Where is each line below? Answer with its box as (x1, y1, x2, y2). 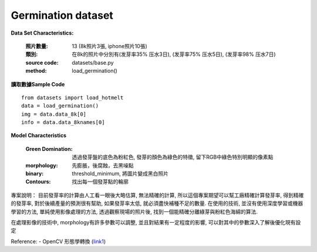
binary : (25, 170, 44, 177)
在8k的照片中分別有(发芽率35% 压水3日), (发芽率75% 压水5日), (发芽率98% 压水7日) (72, 51, 276, 58)
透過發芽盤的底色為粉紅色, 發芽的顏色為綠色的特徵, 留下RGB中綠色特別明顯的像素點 (72, 153, 274, 161)
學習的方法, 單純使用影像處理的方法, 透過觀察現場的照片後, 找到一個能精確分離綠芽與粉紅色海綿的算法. (11, 208, 258, 215)
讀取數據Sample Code (11, 80, 65, 88)
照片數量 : (25, 42, 48, 49)
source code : (25, 59, 59, 66)
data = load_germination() (21, 103, 99, 109)
